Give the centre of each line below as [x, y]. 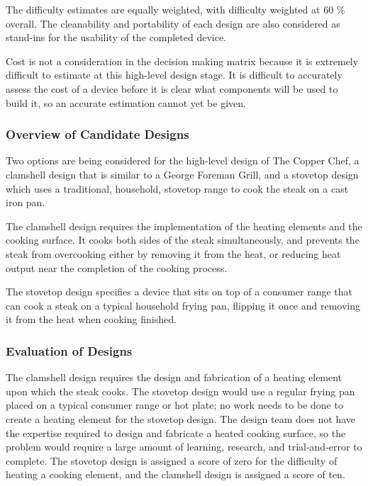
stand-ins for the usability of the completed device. [116, 37]
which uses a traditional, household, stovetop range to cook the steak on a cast [177, 188]
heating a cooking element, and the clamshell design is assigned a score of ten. [175, 474]
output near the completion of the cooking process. [117, 267]
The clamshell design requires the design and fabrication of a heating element [174, 377]
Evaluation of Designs [69, 350]
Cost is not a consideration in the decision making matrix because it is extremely [182, 61]
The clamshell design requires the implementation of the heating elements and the [184, 226]
